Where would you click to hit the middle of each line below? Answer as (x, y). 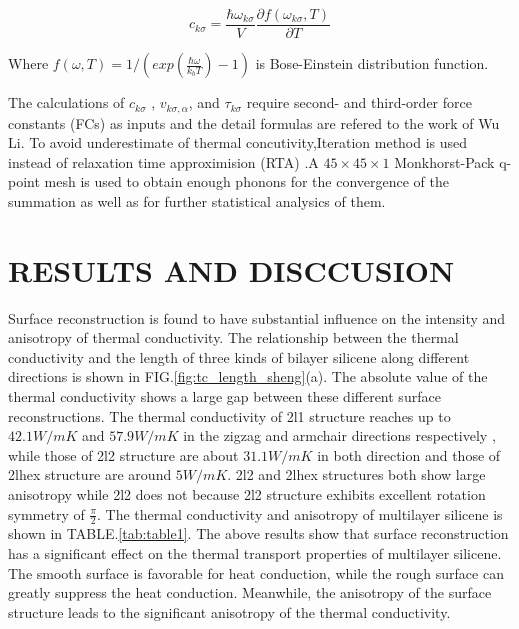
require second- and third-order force (359, 102)
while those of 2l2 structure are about (123, 454)
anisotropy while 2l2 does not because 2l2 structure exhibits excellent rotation (247, 493)
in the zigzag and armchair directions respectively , (339, 435)
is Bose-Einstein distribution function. (372, 63)
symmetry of (46, 513)
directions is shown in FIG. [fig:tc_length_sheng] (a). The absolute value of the (248, 376)
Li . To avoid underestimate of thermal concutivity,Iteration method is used (238, 142)
